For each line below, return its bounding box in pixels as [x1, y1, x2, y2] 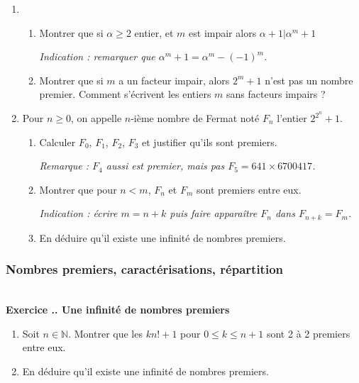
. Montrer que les [68, 326, 143, 340]
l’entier [277, 111, 307, 126]
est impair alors [189, 25, 257, 40]
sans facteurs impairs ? [226, 87, 326, 101]
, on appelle [70, 111, 122, 126]
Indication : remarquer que [39, 49, 155, 64]
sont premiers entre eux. [196, 182, 302, 196]
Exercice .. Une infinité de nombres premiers [6, 302, 230, 317]
